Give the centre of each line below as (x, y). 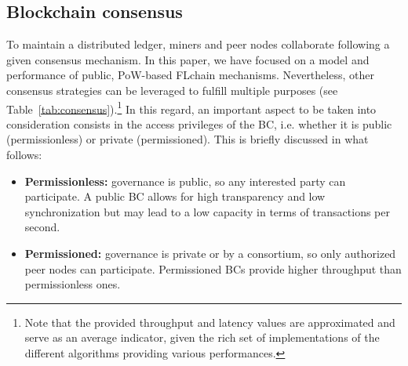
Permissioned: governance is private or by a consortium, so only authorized (210, 253)
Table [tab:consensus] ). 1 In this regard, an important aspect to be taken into (191, 107)
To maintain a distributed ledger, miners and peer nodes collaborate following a (198, 44)
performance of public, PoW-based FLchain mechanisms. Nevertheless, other (190, 75)
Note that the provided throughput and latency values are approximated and (210, 322)
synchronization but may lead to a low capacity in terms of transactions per (207, 211)
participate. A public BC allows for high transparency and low (175, 196)
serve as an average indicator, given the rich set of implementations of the (202, 337)
